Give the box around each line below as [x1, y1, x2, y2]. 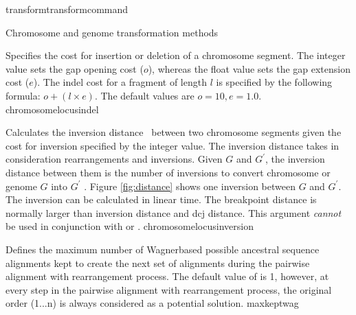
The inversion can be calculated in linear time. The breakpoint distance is [5, 192, 317, 207]
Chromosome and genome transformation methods [5, 25, 219, 39]
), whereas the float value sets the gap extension [148, 61, 351, 75]
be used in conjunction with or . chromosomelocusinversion [5, 219, 254, 233]
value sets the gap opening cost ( [5, 61, 144, 75]
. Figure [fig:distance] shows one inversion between [84, 178, 296, 193]
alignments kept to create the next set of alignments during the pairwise [5, 255, 310, 270]
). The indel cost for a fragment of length [33, 75, 207, 89]
